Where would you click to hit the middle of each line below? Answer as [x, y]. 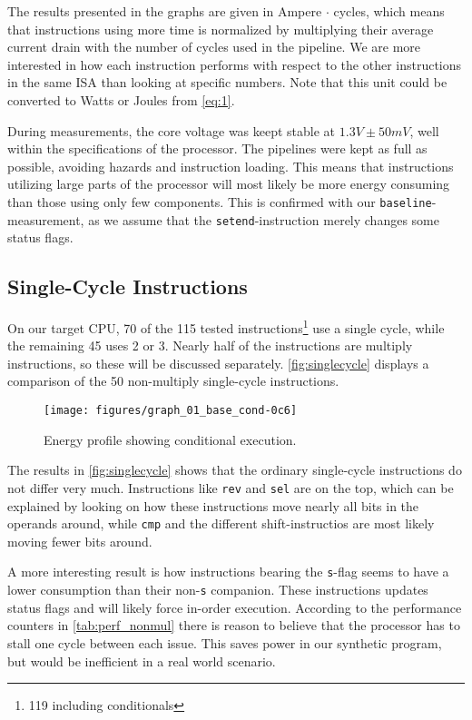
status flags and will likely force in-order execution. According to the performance [235, 607]
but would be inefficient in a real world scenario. [142, 661]
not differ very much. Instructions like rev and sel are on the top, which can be [231, 487]
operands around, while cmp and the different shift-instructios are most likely [221, 523]
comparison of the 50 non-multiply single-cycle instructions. [173, 381]
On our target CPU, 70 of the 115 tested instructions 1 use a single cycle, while [226, 326]
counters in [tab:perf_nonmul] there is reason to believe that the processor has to [234, 625]
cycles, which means [389, 11]
